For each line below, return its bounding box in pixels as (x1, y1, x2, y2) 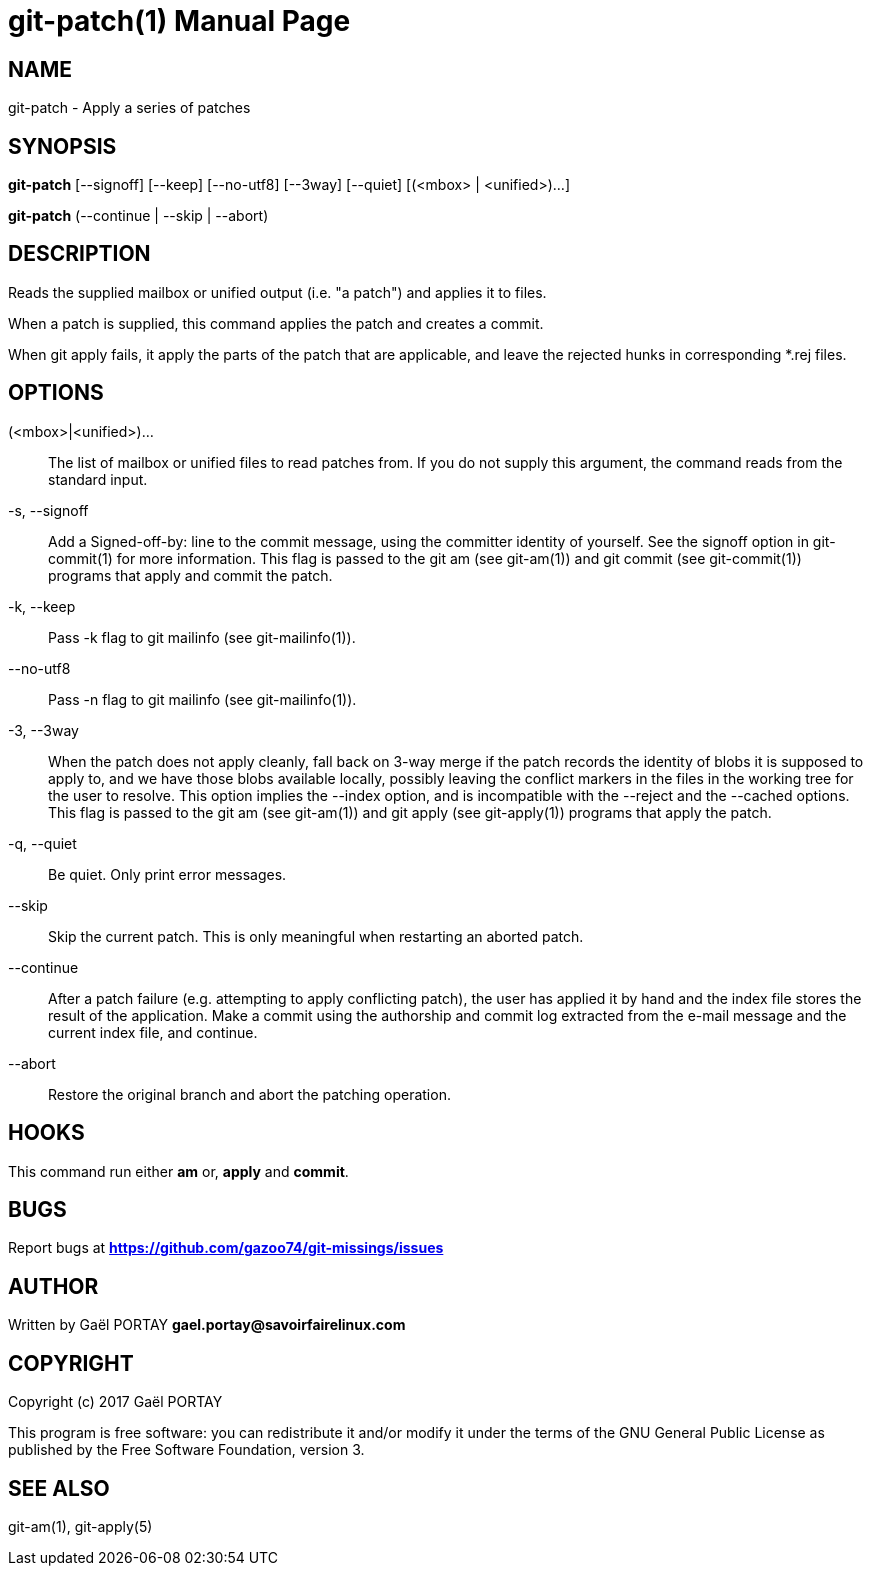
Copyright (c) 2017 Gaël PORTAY (8, 1393, 223, 1411)
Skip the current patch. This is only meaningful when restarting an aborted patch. (48, 927, 584, 945)
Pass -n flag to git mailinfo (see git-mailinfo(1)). (48, 690, 357, 708)
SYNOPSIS (8, 133, 117, 159)
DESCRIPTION (8, 241, 151, 267)
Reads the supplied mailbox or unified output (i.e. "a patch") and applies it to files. (8, 283, 547, 301)
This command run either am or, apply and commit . (8, 1162, 349, 1180)
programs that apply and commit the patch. (48, 566, 333, 584)
